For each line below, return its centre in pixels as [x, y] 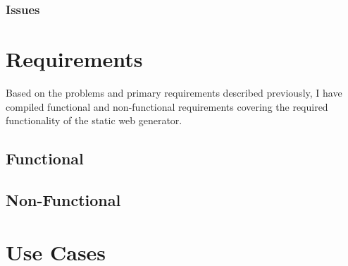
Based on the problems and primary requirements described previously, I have [174, 92]
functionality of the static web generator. [94, 120]
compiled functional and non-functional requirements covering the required [167, 106]
